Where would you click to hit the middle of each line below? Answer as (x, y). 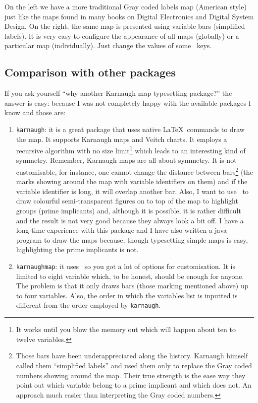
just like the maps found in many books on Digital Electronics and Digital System (129, 16)
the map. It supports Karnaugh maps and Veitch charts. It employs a (122, 139)
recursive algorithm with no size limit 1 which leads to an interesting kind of (131, 150)
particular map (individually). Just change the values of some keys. (108, 45)
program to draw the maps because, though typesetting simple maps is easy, (132, 239)
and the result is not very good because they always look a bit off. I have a (130, 220)
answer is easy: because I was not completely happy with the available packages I (128, 102)
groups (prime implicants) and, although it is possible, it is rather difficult (129, 211)
